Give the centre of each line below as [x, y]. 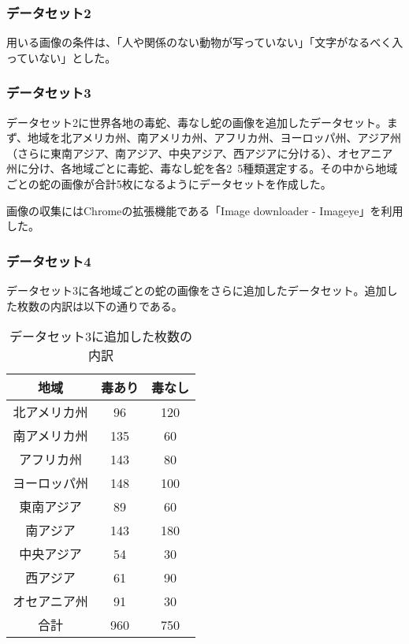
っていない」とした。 [61, 57]
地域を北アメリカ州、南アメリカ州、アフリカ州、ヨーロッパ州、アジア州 [215, 138]
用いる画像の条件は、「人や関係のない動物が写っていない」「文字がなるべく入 [205, 42]
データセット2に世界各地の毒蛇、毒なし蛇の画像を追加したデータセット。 [197, 122]
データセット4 [49, 261]
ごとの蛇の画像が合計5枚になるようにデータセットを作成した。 [169, 184]
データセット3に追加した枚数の [101, 337]
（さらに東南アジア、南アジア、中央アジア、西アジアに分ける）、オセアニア [200, 153]
